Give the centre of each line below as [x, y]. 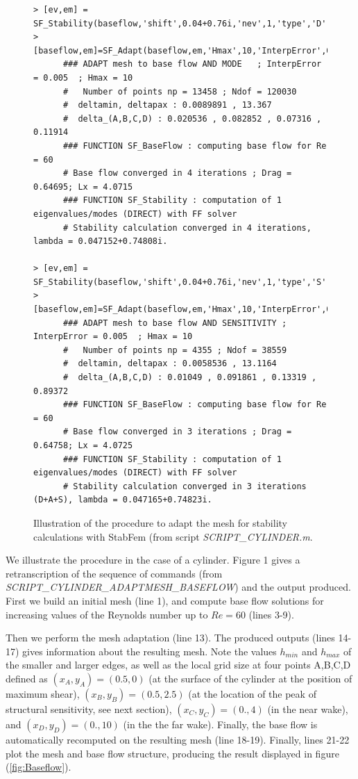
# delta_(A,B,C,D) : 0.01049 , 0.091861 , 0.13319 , [190, 378]
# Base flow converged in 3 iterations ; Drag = [177, 432]
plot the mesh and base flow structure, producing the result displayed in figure [172, 753]
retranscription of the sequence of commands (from [114, 573]
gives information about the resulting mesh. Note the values [150, 651]
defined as [27, 678]
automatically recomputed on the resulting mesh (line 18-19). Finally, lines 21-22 [178, 739]
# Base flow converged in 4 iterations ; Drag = [177, 173]
